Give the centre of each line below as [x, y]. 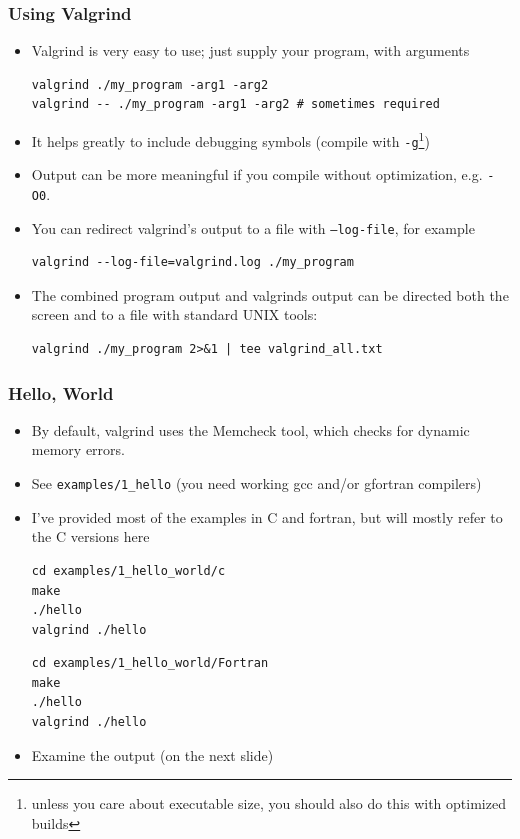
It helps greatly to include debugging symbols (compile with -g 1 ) [230, 139]
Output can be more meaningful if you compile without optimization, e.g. [257, 174]
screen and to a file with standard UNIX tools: [174, 314]
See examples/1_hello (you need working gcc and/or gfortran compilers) [256, 483]
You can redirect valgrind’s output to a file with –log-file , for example [253, 227]
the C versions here [90, 536]
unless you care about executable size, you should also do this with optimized [268, 803]
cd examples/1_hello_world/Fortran [150, 663]
